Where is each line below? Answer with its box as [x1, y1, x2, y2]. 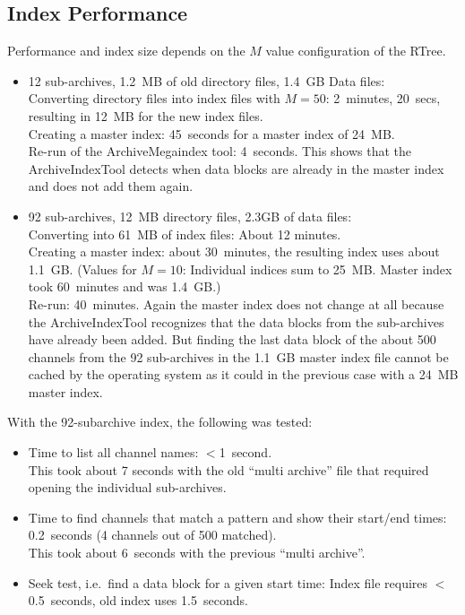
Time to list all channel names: [28, 443, 199, 462]
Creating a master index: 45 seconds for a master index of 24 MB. [28, 124, 395, 143]
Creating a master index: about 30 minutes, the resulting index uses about [28, 242, 440, 261]
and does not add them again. [28, 177, 194, 195]
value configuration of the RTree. [265, 41, 446, 60]
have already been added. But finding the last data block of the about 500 [28, 330, 436, 349]
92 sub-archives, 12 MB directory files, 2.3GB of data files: [28, 206, 352, 225]
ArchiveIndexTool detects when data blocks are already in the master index [28, 159, 444, 178]
